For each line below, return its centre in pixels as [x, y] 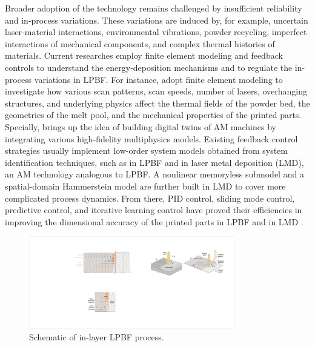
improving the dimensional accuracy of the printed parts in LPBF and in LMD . [154, 221]
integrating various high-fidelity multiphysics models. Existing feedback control [151, 138]
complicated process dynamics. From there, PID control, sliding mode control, [150, 198]
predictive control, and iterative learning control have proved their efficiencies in [154, 210]
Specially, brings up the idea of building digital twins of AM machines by [141, 126]
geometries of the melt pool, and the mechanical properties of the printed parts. [153, 115]
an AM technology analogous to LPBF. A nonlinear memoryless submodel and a [154, 174]
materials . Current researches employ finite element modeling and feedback [144, 55]
